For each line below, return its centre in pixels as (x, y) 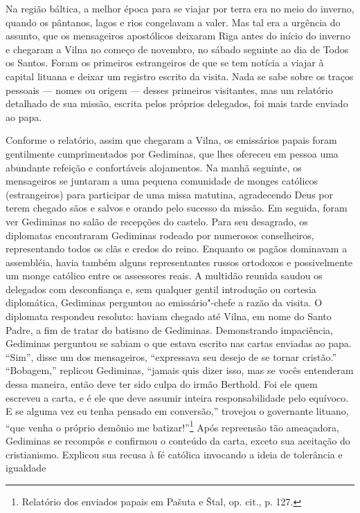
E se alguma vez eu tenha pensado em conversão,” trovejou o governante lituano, (177, 411)
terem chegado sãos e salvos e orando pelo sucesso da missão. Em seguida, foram (177, 208)
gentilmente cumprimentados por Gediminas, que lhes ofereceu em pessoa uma (172, 153)
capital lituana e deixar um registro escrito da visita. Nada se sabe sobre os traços (180, 76)
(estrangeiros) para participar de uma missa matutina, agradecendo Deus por (169, 194)
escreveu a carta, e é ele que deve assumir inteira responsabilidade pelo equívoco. (177, 397)
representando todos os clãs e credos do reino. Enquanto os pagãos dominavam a (177, 249)
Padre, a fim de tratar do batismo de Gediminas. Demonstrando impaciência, (169, 329)
